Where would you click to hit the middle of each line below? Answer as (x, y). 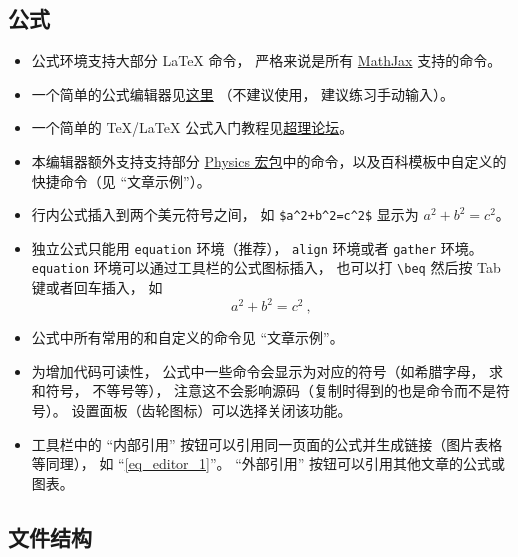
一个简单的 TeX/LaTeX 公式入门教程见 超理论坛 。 (192, 127)
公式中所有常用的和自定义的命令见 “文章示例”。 (187, 337)
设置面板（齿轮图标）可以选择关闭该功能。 (211, 410)
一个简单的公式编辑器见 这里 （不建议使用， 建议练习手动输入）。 (243, 93)
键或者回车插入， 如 (97, 287)
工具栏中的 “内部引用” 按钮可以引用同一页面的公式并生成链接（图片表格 (267, 443)
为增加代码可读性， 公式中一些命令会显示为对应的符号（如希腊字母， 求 (267, 370)
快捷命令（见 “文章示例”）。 (121, 180)
